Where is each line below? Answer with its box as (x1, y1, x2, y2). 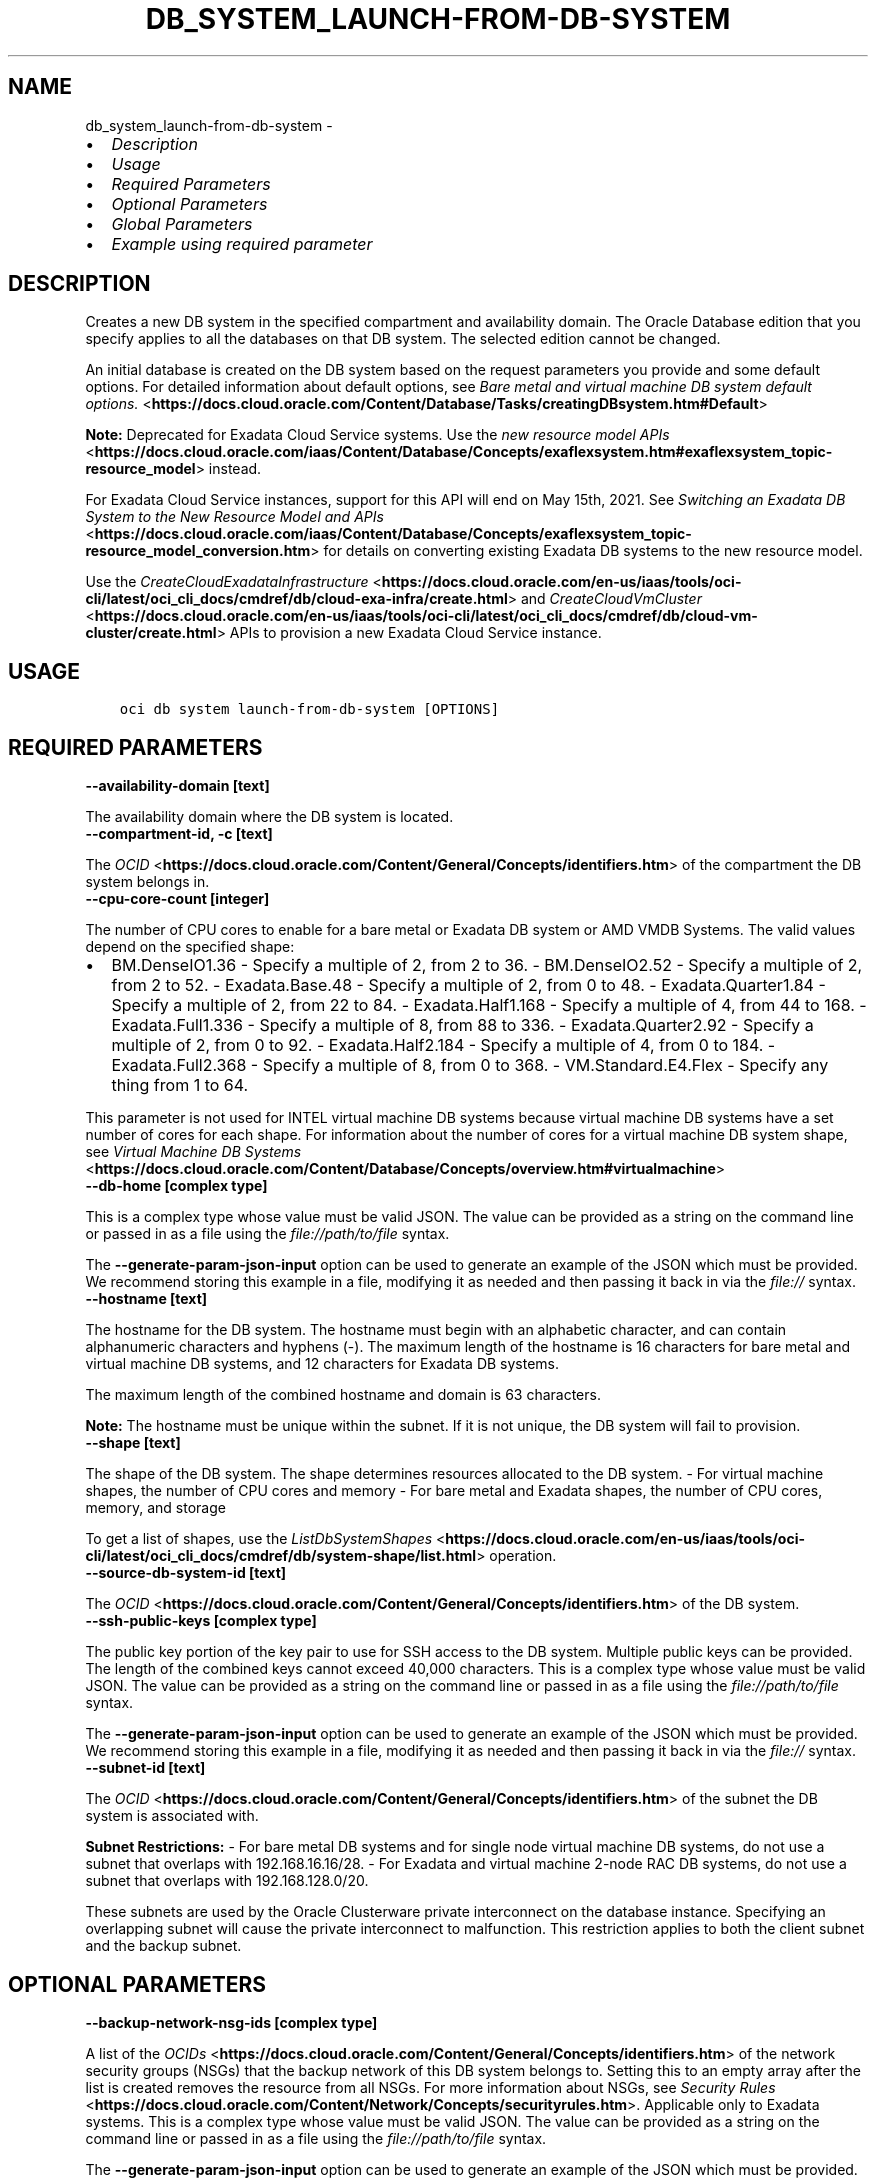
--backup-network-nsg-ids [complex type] (85, 2013, 378, 2031)
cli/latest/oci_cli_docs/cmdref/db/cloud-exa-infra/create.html (85, 590, 508, 608)
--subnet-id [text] (85, 1759, 206, 1777)
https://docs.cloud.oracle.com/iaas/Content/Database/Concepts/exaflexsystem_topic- (94, 525, 692, 543)
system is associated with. (85, 1807, 259, 1825)
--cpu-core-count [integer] (85, 890, 270, 908)
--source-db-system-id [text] (85, 1564, 287, 1582)
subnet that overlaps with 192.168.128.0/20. (85, 1872, 369, 1890)
